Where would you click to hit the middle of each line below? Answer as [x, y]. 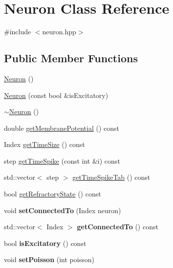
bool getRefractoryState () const [53, 194]
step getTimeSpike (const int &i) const [62, 160]
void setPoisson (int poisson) [49, 259]
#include [18, 32]
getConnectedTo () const [118, 227]
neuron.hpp [59, 32]
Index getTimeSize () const [44, 144]
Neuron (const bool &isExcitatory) [56, 95]
